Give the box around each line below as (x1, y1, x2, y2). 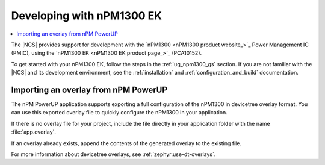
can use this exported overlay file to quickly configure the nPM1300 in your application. (11, 109, 228, 116)
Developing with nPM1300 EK (11, 9, 162, 22)
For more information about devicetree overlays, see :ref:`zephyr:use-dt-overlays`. (11, 151, 216, 158)
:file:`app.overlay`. (11, 128, 57, 135)
